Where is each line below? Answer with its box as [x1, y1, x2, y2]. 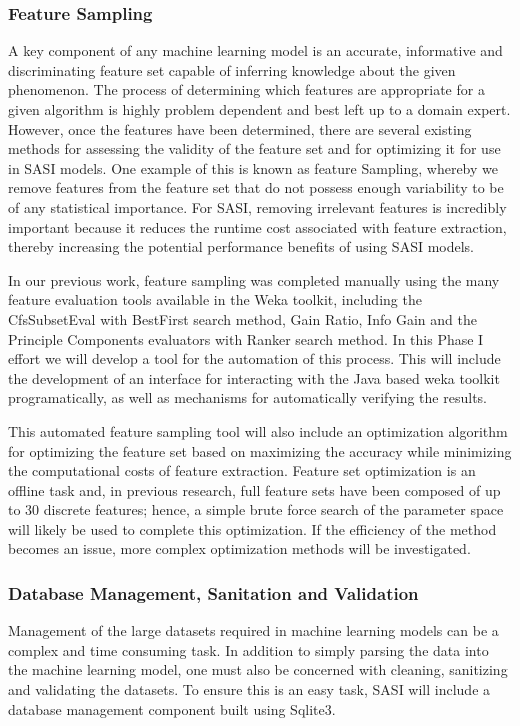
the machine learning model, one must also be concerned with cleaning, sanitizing [8, 659, 508, 680]
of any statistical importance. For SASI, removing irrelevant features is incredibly [8, 196, 507, 217]
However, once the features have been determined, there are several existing [8, 118, 472, 139]
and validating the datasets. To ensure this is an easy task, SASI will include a [8, 679, 491, 700]
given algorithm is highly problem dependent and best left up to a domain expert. [8, 99, 511, 119]
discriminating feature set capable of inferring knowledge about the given [8, 59, 456, 80]
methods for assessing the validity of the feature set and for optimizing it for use [8, 138, 501, 159]
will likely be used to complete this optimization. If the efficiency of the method [8, 518, 497, 539]
